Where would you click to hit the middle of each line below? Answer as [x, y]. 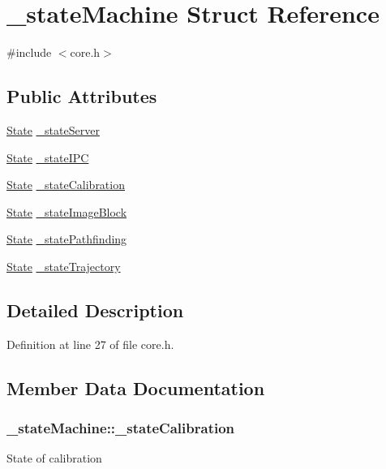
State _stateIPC [48, 157]
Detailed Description [95, 310]
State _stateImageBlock [67, 211]
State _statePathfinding [67, 239]
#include [29, 52]
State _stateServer [53, 129]
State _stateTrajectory [64, 266]
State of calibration [54, 458]
